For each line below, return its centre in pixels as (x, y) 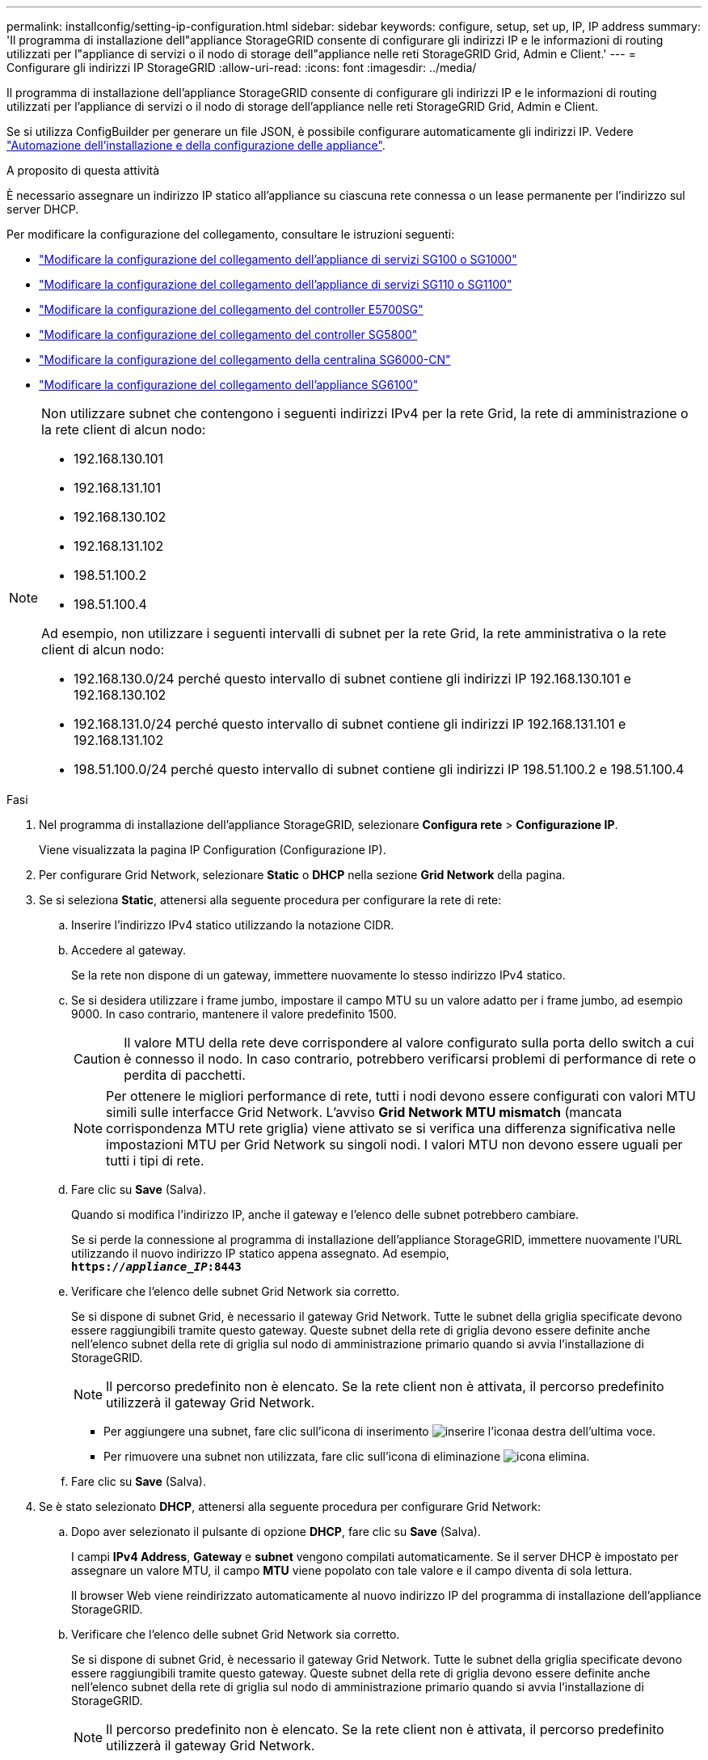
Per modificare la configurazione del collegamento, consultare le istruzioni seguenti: (231, 234)
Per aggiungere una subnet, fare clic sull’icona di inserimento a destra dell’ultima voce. (380, 1431)
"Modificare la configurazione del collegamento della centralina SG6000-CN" (245, 360)
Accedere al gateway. (129, 950)
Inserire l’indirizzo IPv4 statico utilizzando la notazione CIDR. (233, 925)
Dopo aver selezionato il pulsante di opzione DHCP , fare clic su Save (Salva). (276, 1532)
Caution (97, 1059)
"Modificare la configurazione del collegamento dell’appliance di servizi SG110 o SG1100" (276, 284)
